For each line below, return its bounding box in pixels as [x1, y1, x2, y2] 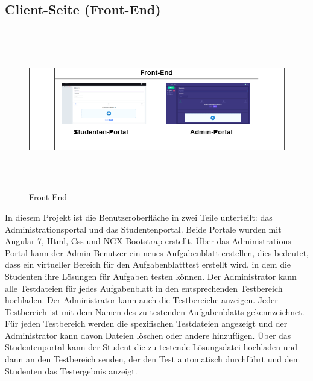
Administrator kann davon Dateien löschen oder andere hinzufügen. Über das [5, 329, 291, 341]
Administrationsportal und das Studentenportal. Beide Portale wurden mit [5, 222, 282, 235]
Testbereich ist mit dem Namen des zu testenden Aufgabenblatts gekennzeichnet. [5, 305, 305, 318]
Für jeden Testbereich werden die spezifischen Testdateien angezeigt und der [5, 317, 288, 330]
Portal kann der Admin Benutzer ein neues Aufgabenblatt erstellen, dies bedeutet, [5, 246, 309, 259]
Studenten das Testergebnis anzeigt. [5, 364, 138, 377]
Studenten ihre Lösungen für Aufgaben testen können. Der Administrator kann [5, 269, 297, 282]
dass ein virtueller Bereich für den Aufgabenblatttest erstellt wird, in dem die [5, 258, 291, 271]
